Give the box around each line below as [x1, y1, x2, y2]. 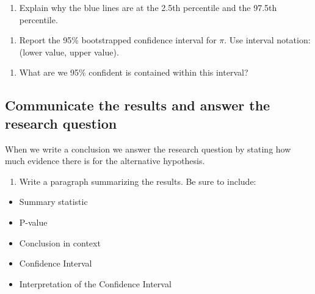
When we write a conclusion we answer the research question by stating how [5, 142, 291, 155]
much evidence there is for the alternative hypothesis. [5, 154, 205, 167]
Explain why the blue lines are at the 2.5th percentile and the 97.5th [19, 1, 277, 13]
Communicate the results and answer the [5, 96, 270, 115]
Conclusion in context [19, 236, 101, 249]
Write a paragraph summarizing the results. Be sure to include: [19, 174, 256, 187]
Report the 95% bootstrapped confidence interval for [19, 34, 217, 46]
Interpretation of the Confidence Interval [19, 277, 172, 290]
